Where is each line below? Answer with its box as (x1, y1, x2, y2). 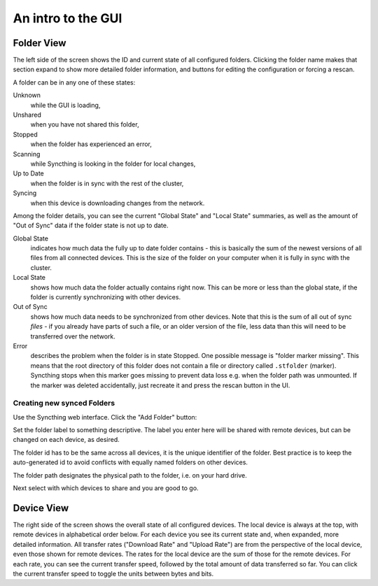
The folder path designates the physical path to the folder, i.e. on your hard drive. (13, 471, 248, 479)
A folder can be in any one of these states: (13, 78, 136, 87)
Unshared (13, 110, 41, 119)
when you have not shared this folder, (30, 120, 139, 129)
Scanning (13, 150, 41, 158)
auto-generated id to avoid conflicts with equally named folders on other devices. (13, 458, 248, 466)
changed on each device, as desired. (13, 436, 120, 444)
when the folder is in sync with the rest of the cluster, (30, 179, 184, 187)
